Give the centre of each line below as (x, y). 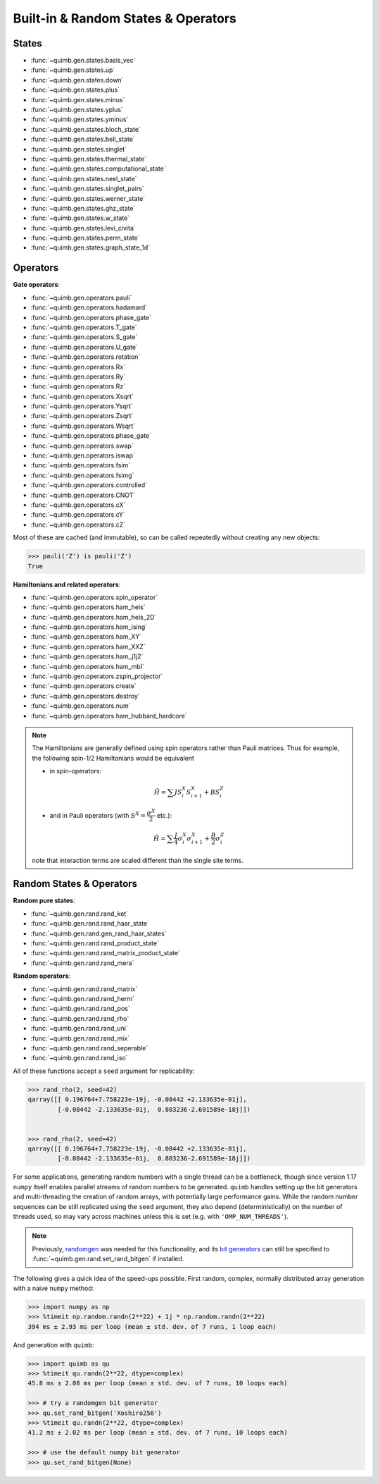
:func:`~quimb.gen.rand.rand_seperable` (89, 1048)
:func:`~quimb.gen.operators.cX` (78, 505)
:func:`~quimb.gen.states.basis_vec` (83, 61)
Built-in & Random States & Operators (125, 18)
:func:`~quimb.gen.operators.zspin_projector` (97, 676)
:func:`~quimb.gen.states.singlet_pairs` (87, 189)
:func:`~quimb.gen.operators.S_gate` (84, 337)
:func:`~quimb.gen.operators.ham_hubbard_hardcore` (109, 716)
